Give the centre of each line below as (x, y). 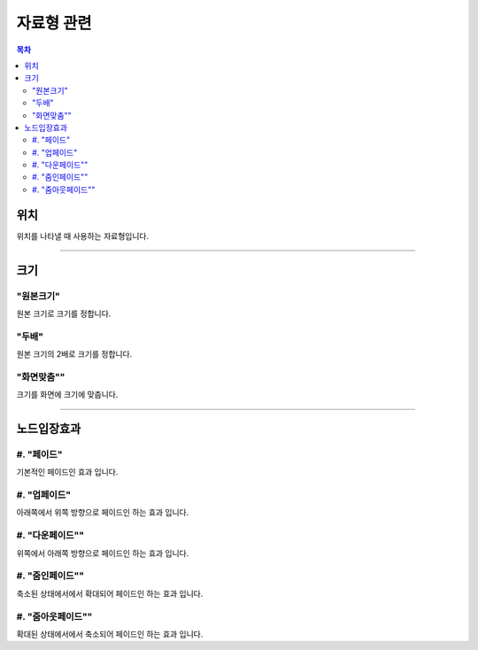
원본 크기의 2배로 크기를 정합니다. (74, 354)
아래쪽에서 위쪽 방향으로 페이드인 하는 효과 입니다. (103, 513)
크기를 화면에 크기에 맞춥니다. (67, 395)
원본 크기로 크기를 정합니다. (64, 313)
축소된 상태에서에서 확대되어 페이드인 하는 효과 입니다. (110, 593)
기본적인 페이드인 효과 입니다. (67, 472)
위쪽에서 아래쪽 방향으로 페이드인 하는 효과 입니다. (103, 553)
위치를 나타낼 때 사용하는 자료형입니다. (83, 236)
